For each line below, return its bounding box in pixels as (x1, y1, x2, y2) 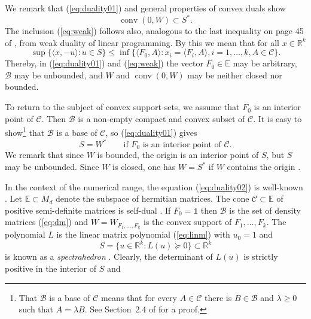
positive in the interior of (5, 262, 97, 274)
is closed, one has (112, 160, 176, 173)
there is (205, 291, 232, 303)
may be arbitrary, (233, 57, 297, 69)
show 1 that (5, 124, 45, 138)
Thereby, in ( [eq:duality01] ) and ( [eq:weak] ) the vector (5, 57, 203, 69)
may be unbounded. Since (5, 160, 99, 173)
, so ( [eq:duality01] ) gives (105, 126, 197, 138)
